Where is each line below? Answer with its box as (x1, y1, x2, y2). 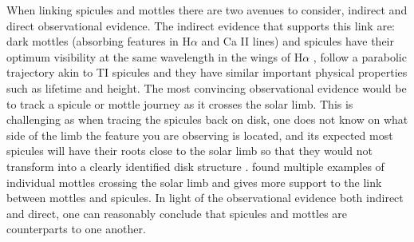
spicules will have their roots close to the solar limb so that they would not (6, 142, 373, 159)
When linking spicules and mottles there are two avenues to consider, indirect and (6, 2, 408, 18)
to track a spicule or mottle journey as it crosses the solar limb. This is (6, 95, 353, 112)
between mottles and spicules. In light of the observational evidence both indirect (6, 189, 404, 206)
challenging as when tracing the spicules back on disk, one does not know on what (6, 111, 408, 128)
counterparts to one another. (6, 220, 146, 237)
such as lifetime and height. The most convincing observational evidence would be (6, 79, 407, 96)
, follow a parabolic (313, 48, 407, 65)
